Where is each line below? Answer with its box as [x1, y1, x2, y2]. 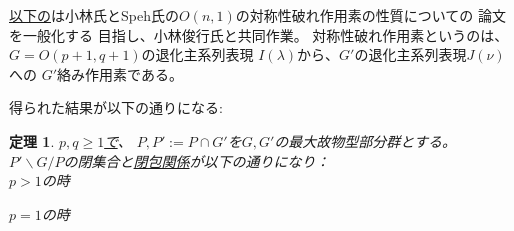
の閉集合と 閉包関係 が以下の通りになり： [63, 150, 330, 171]
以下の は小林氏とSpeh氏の [9, 5, 179, 25]
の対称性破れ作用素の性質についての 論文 [235, 5, 507, 25]
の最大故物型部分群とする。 [274, 130, 456, 151]
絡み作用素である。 [57, 63, 183, 84]
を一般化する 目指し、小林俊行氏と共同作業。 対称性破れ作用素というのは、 [9, 24, 509, 45]
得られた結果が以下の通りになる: [9, 97, 223, 118]
